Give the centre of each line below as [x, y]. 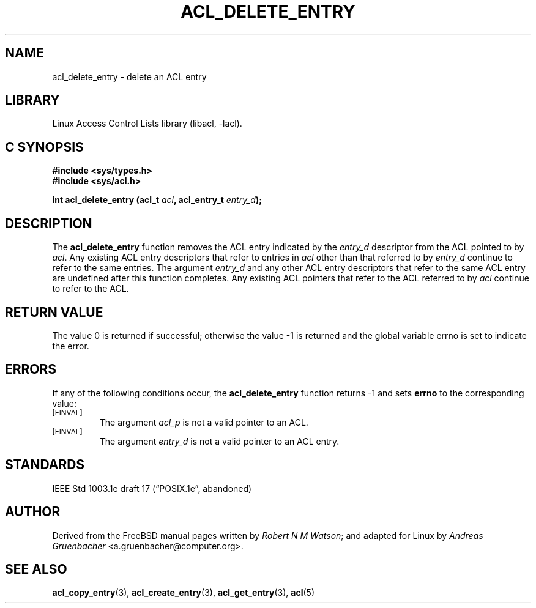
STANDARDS [45, 465]
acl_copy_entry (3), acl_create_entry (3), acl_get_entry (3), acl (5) [184, 593]
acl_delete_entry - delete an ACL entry [129, 76]
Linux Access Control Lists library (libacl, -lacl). [147, 124]
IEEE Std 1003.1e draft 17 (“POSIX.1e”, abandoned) [152, 488]
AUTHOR [33, 512]
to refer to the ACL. [91, 289]
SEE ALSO [36, 569]
